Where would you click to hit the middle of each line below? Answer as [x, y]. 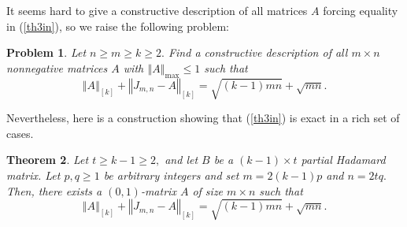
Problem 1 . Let [46, 52]
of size [208, 190]
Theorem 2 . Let [48, 160]
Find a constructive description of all [258, 52]
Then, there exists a [54, 190]
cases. [20, 133]
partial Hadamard [343, 160]
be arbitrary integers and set [171, 175]
